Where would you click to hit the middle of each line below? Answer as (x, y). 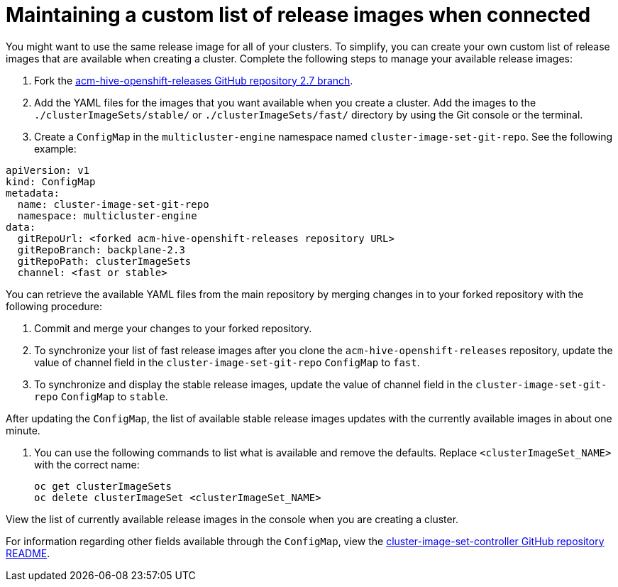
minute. (23, 430)
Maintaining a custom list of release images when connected (298, 15)
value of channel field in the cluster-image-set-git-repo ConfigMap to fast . (227, 362)
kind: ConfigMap (51, 181)
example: (55, 148)
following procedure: (54, 306)
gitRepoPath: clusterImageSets (104, 261)
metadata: (33, 193)
